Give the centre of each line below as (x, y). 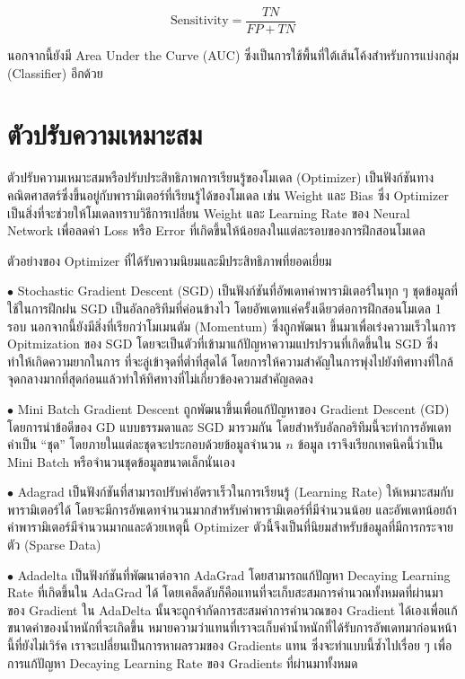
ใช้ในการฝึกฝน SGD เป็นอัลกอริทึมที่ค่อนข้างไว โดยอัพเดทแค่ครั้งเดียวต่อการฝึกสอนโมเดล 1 (224, 308)
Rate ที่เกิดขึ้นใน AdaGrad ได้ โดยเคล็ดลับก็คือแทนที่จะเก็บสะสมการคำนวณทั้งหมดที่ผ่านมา (225, 592)
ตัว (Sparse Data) (54, 545)
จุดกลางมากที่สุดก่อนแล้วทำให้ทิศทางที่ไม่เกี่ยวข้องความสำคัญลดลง (160, 379)
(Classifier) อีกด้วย (55, 72)
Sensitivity (200, 21)
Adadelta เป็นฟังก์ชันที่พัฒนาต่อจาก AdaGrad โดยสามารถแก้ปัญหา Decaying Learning (234, 574)
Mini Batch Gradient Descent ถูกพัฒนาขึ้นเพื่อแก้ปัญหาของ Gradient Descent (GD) (233, 408)
